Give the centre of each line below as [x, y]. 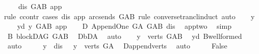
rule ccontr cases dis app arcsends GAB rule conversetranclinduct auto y [129, 16]
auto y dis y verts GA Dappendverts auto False [117, 46]
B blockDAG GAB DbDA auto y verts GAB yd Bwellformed [125, 36]
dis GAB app [40, 6]
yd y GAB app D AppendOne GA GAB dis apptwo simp [124, 26]
